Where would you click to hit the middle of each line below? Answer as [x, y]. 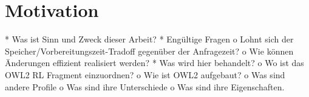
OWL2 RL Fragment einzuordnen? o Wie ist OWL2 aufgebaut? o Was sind [145, 74]
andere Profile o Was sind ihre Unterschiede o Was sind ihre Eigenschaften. [145, 86]
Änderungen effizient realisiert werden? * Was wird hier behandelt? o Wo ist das [154, 63]
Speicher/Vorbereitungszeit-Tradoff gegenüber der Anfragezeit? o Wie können [149, 51]
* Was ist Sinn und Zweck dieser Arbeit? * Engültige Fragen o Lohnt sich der [149, 39]
